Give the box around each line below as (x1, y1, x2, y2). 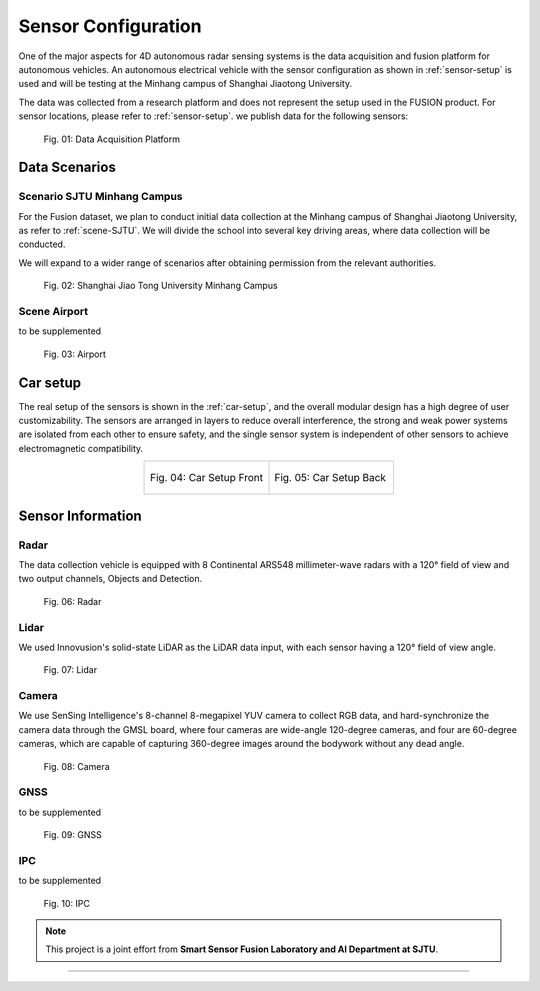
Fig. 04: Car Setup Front (150, 471, 264, 485)
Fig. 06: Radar (43, 595, 102, 607)
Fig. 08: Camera (43, 760, 110, 772)
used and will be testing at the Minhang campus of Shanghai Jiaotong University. (18, 78, 353, 90)
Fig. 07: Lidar (43, 664, 98, 676)
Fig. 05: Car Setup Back (274, 471, 387, 485)
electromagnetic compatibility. (18, 442, 144, 454)
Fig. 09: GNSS (43, 829, 102, 841)
